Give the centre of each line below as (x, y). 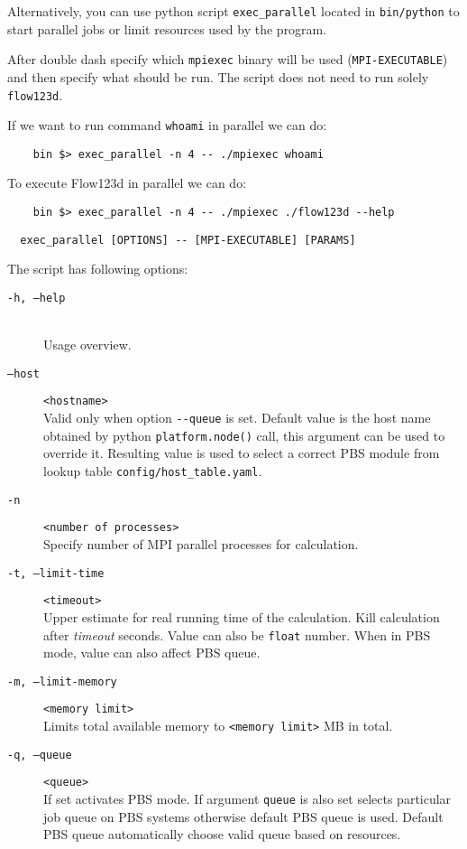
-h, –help (37, 298)
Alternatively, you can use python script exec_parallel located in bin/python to (233, 11)
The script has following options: (98, 269)
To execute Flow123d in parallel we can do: (127, 183)
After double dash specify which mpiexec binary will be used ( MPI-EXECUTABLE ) (228, 59)
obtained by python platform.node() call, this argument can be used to (244, 435)
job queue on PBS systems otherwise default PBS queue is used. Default (243, 816)
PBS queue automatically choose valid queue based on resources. (222, 834)
